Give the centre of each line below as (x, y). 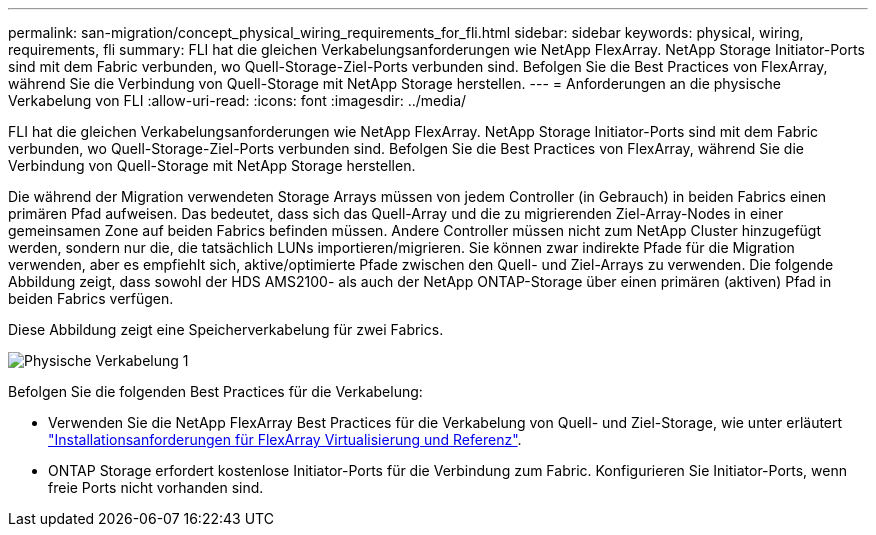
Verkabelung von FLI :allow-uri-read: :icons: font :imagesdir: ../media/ (237, 100)
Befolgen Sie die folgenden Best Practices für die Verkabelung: (215, 391)
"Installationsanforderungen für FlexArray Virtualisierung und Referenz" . (285, 439)
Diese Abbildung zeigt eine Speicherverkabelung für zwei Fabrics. (226, 329)
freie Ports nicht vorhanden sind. (156, 487)
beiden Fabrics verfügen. (91, 298)
